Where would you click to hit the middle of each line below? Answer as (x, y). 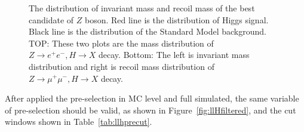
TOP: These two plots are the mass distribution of (121, 43)
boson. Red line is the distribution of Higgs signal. (176, 19)
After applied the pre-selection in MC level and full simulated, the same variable (152, 98)
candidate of (51, 19)
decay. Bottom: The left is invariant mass (174, 55)
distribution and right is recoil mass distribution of (122, 66)
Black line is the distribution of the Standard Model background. (148, 31)
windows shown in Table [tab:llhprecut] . (79, 122)
